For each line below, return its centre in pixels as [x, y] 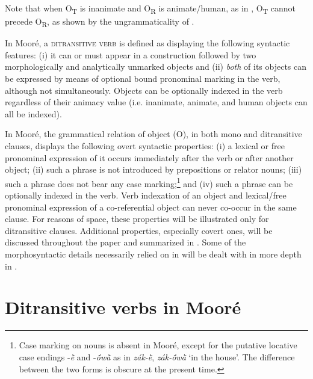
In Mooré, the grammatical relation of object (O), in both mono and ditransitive [153, 134]
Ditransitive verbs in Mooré [123, 307]
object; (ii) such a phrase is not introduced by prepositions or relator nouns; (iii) [153, 169]
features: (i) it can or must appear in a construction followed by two [131, 54]
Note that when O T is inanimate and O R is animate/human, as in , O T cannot [150, 9]
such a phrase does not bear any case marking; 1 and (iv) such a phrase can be [149, 182]
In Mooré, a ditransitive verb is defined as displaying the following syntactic [147, 43]
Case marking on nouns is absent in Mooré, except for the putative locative [158, 345]
